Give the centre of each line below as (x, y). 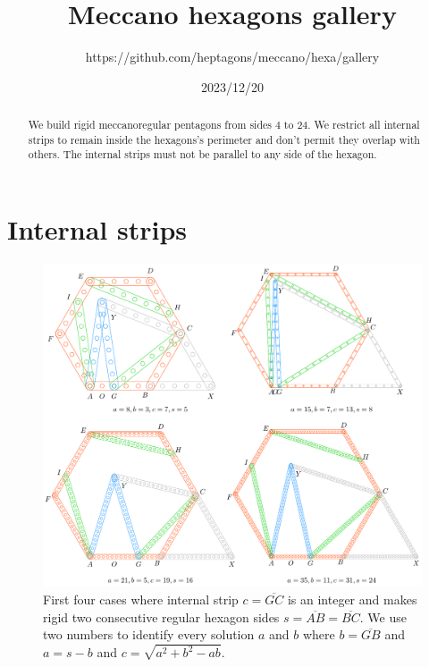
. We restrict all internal (364, 125)
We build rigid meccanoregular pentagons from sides (150, 125)
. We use (383, 616)
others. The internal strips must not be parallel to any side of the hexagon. (202, 154)
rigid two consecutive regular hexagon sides (161, 616)
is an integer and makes (352, 599)
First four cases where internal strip (141, 599)
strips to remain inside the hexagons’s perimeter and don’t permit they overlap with (224, 139)
